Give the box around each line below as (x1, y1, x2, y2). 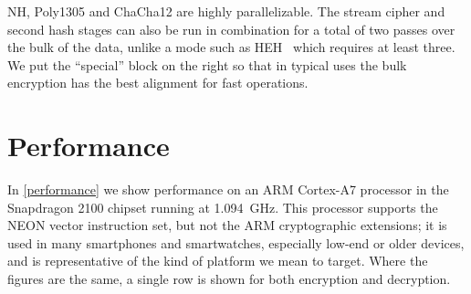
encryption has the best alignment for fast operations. (7, 73, 309, 92)
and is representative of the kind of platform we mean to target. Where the (7, 251, 428, 270)
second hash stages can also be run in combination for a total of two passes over (7, 19, 455, 38)
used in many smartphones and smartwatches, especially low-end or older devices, (7, 233, 465, 252)
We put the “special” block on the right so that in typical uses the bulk (7, 55, 407, 74)
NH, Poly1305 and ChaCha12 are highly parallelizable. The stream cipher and (7, 2, 445, 20)
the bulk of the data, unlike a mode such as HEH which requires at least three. (7, 37, 455, 57)
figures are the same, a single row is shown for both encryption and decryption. (7, 269, 451, 289)
